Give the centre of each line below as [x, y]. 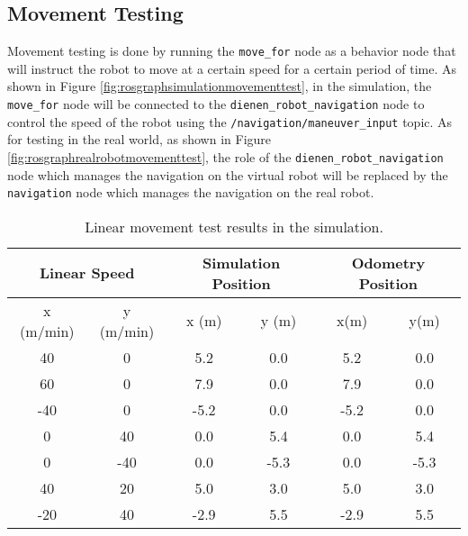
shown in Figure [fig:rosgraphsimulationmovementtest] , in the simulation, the [220, 86]
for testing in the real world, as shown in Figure [139, 139]
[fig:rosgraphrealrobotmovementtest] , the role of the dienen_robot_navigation [225, 156]
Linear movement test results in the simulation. [234, 226]
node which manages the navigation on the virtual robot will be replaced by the [228, 174]
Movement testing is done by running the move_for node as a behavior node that [232, 51]
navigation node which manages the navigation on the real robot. [191, 192]
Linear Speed [87, 273]
